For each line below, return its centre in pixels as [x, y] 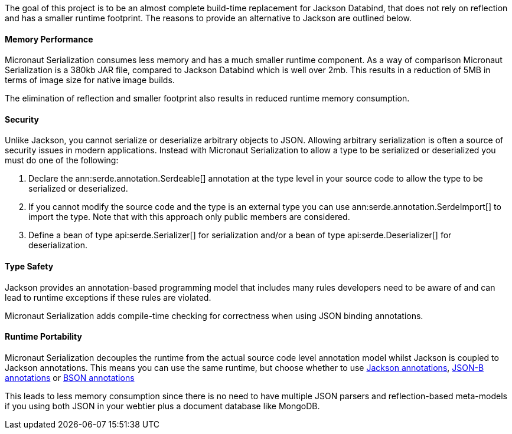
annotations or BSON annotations [70, 377]
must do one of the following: [62, 160]
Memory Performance [49, 39]
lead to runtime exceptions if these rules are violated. [108, 297]
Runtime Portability [43, 337]
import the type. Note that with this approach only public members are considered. [189, 217]
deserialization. [58, 245]
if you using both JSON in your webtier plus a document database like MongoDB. [162, 406]
